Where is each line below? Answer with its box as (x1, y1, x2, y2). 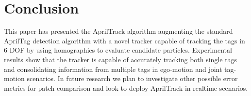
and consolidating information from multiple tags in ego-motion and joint (4, 64, 222, 74)
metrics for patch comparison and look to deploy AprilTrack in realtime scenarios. (4, 82, 248, 93)
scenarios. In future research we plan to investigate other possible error (27, 73, 238, 83)
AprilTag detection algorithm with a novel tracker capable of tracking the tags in (4, 35, 245, 45)
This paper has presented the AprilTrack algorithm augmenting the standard (4, 26, 233, 36)
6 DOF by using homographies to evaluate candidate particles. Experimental (4, 45, 232, 55)
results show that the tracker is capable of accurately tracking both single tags (4, 54, 237, 64)
